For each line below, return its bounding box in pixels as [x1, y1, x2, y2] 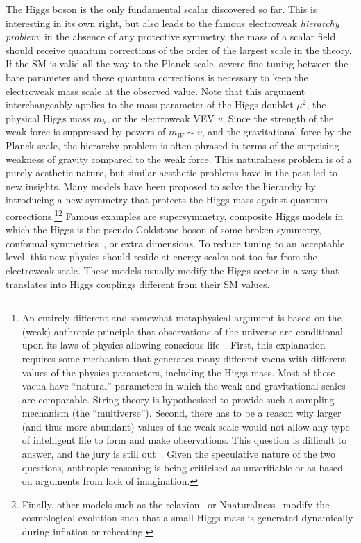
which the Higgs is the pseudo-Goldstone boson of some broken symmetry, [6, 222, 321, 237]
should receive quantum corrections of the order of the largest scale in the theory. [6, 42, 352, 57]
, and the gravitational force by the [201, 124, 351, 139]
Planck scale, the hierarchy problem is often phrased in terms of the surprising [6, 137, 339, 152]
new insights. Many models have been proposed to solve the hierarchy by [6, 178, 316, 193]
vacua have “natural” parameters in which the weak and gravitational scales [22, 378, 346, 393]
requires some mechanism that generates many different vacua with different [22, 351, 346, 365]
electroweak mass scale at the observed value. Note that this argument [6, 83, 305, 98]
